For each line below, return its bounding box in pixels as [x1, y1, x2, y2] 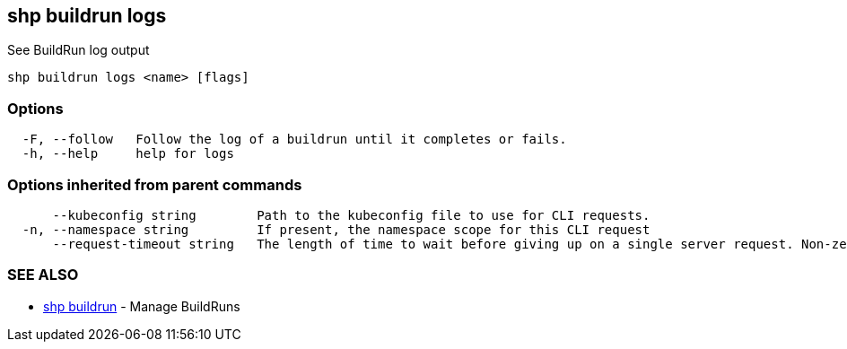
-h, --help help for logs [22, 146, 234, 161]
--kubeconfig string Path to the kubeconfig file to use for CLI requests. [52, 207, 651, 222]
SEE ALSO [7, 266, 79, 284]
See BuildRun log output [7, 42, 150, 58]
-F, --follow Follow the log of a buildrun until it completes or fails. [22, 132, 567, 147]
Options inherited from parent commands [7, 175, 302, 194]
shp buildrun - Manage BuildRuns [43, 298, 240, 314]
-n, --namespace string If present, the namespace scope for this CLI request [22, 222, 651, 237]
